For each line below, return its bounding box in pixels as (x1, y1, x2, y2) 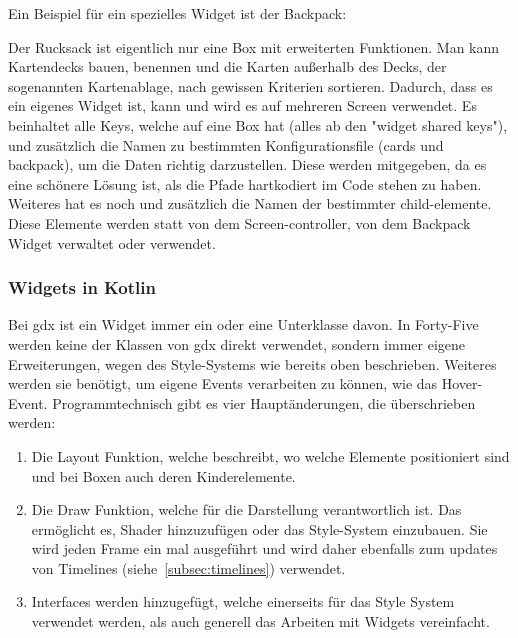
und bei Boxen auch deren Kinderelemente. (31, 465, 296, 486)
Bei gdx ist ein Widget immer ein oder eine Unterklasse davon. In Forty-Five (8, 314, 479, 335)
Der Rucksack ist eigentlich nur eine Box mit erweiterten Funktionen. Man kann (8, 36, 500, 57)
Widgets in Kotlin (8, 275, 156, 300)
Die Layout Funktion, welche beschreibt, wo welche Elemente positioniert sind (31, 445, 510, 466)
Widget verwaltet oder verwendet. (8, 232, 216, 253)
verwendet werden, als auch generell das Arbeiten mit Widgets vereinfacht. (31, 611, 490, 632)
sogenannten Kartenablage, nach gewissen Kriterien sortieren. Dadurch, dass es (8, 75, 493, 96)
